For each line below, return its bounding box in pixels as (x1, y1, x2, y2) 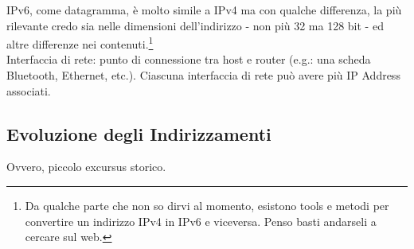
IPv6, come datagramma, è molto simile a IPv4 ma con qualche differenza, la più (6, 2, 402, 18)
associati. (6, 82, 51, 99)
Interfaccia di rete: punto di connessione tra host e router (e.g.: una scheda (6, 51, 371, 68)
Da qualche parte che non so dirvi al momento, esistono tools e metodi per (25, 197, 389, 214)
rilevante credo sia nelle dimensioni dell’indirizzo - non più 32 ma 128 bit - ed (6, 17, 384, 33)
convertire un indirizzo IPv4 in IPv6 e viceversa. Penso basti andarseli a (25, 212, 377, 229)
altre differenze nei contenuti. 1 (6, 33, 154, 52)
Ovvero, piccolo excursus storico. (6, 158, 166, 175)
